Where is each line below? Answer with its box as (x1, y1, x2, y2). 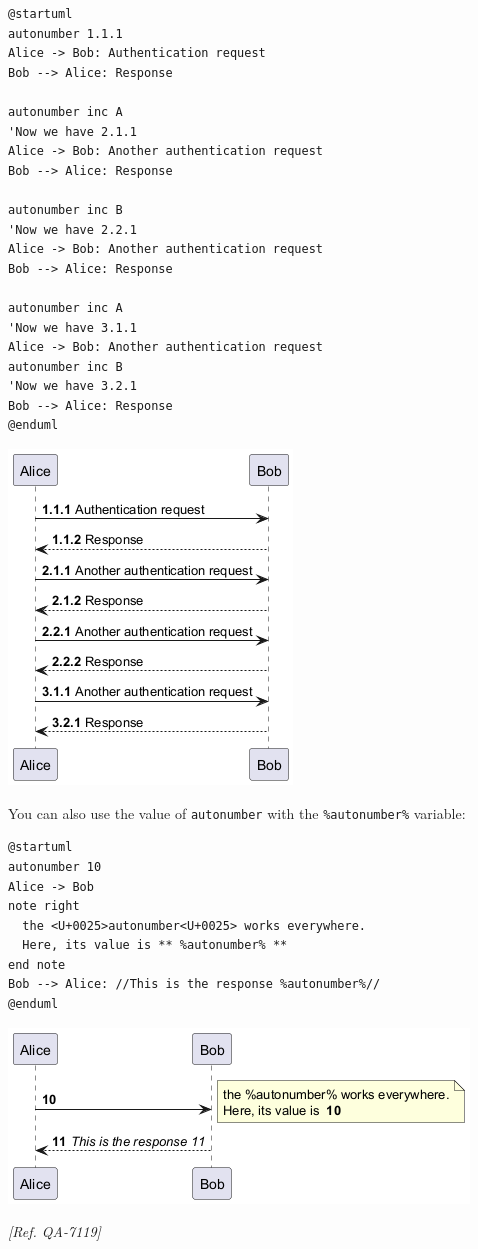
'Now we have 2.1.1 (8, 124, 137, 139)
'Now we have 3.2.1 (8, 379, 137, 394)
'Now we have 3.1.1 (8, 320, 137, 335)
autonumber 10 (8, 859, 102, 874)
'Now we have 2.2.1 (8, 222, 137, 237)
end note (8, 957, 66, 972)
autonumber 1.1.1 (8, 26, 123, 41)
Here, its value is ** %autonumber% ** (22, 938, 288, 953)
